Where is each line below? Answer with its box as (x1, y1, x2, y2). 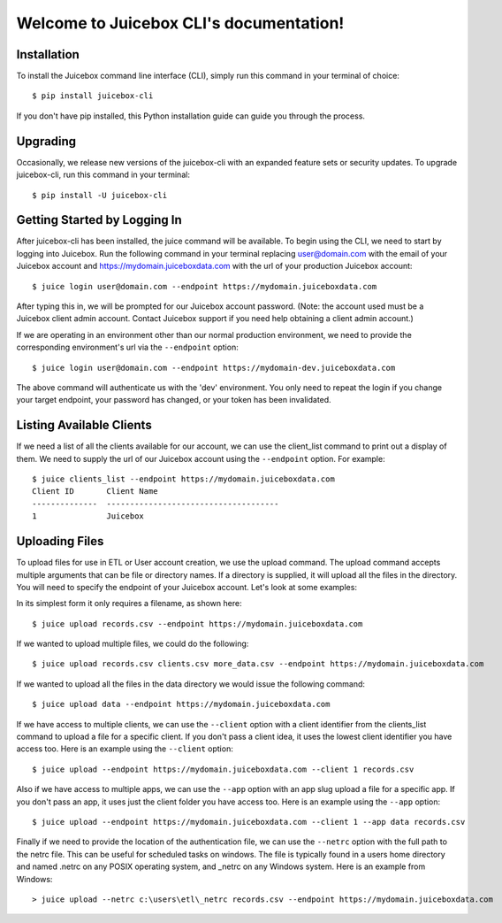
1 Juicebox (32, 511, 145, 521)
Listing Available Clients (16, 418, 152, 433)
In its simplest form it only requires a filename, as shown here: (16, 598, 242, 609)
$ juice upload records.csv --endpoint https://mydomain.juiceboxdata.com (32, 619, 363, 628)
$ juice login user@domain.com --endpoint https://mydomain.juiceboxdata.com (32, 281, 377, 291)
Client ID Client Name (32, 487, 158, 496)
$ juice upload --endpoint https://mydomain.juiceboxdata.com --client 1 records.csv (32, 764, 415, 774)
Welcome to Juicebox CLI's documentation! (16, 13, 345, 33)
